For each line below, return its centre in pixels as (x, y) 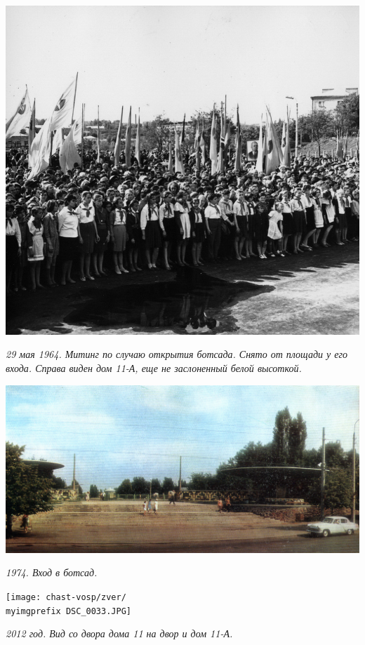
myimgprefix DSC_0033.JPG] (68, 611)
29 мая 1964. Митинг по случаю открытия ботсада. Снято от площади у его (177, 354)
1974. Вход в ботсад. (52, 572)
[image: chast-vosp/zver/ (66, 598)
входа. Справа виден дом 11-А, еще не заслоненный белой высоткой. (154, 368)
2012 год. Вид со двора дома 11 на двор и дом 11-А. (119, 633)
